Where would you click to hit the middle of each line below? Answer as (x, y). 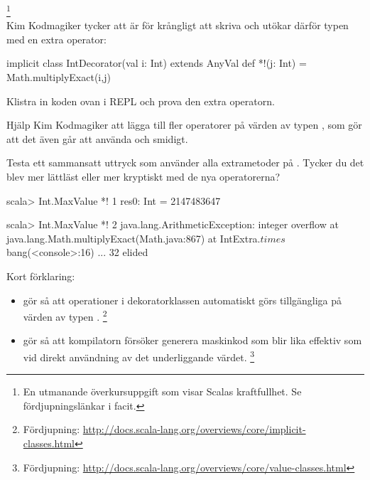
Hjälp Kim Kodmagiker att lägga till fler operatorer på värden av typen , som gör (184, 125)
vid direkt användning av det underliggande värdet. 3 (139, 356)
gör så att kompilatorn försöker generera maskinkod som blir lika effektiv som (192, 340)
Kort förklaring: (41, 276)
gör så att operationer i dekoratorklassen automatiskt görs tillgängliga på (183, 300)
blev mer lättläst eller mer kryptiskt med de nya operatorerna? (143, 176)
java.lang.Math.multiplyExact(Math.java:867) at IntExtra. (134, 238)
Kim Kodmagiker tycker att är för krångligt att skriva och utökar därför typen (178, 25)
